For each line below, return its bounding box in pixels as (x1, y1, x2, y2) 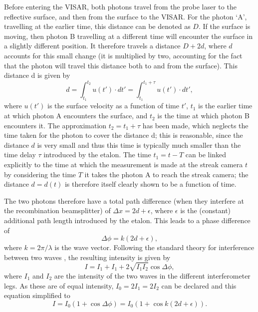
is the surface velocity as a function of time (47, 100, 179, 111)
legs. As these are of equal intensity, (4, 280, 114, 291)
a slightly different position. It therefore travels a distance (4, 40, 181, 51)
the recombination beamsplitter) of (4, 205, 111, 216)
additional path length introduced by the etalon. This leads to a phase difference (4, 215, 251, 225)
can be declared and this (161, 280, 237, 291)
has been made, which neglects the (142, 120, 249, 130)
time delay (4, 149, 36, 160)
